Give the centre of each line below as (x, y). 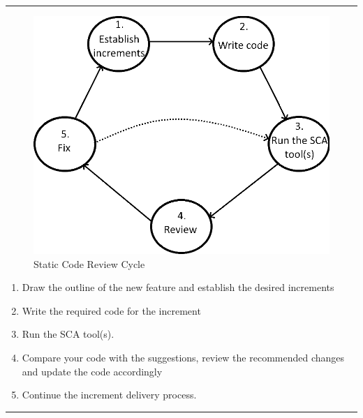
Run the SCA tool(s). (68, 334)
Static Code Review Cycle (89, 263)
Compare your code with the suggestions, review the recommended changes (183, 357)
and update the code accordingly (92, 371)
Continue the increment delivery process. (109, 395)
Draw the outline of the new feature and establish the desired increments (178, 287)
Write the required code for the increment (111, 310)
